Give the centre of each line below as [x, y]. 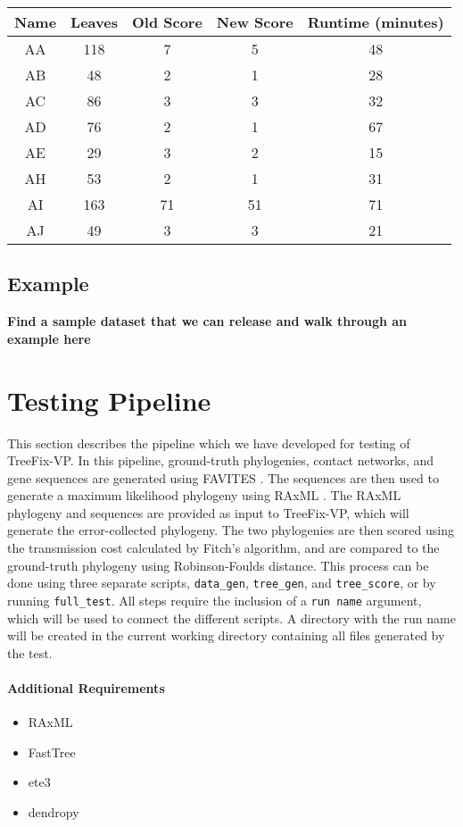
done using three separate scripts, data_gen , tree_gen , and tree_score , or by [222, 583]
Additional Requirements [86, 687]
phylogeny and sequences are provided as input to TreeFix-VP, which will [208, 512]
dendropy [54, 811]
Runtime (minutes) [376, 22]
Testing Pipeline [109, 400]
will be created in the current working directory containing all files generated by [226, 635]
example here [49, 338]
